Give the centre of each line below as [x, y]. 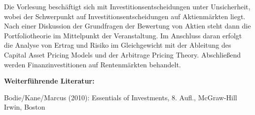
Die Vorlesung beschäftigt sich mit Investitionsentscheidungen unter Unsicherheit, [127, 6]
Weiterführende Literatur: [49, 81]
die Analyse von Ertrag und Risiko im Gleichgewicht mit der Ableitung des [118, 45]
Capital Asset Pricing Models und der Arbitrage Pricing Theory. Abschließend [123, 54]
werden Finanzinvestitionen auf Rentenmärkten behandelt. [92, 64]
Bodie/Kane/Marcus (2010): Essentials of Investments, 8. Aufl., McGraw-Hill [121, 97]
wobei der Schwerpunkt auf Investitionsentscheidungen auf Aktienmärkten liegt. [125, 16]
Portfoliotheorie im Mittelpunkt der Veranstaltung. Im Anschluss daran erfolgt [123, 35]
